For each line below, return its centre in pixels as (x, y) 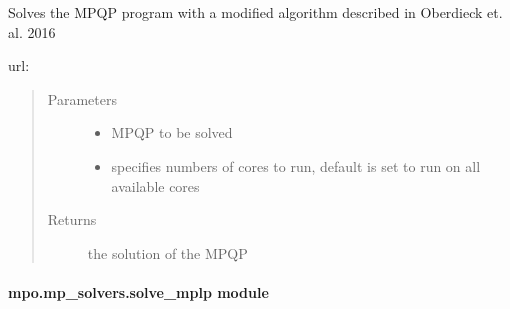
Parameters (82, 98)
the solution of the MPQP (167, 252)
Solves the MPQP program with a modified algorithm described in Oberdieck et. (255, 12)
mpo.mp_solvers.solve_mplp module (138, 291)
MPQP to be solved (172, 132)
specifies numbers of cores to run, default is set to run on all (296, 165)
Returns (72, 219)
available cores (155, 185)
